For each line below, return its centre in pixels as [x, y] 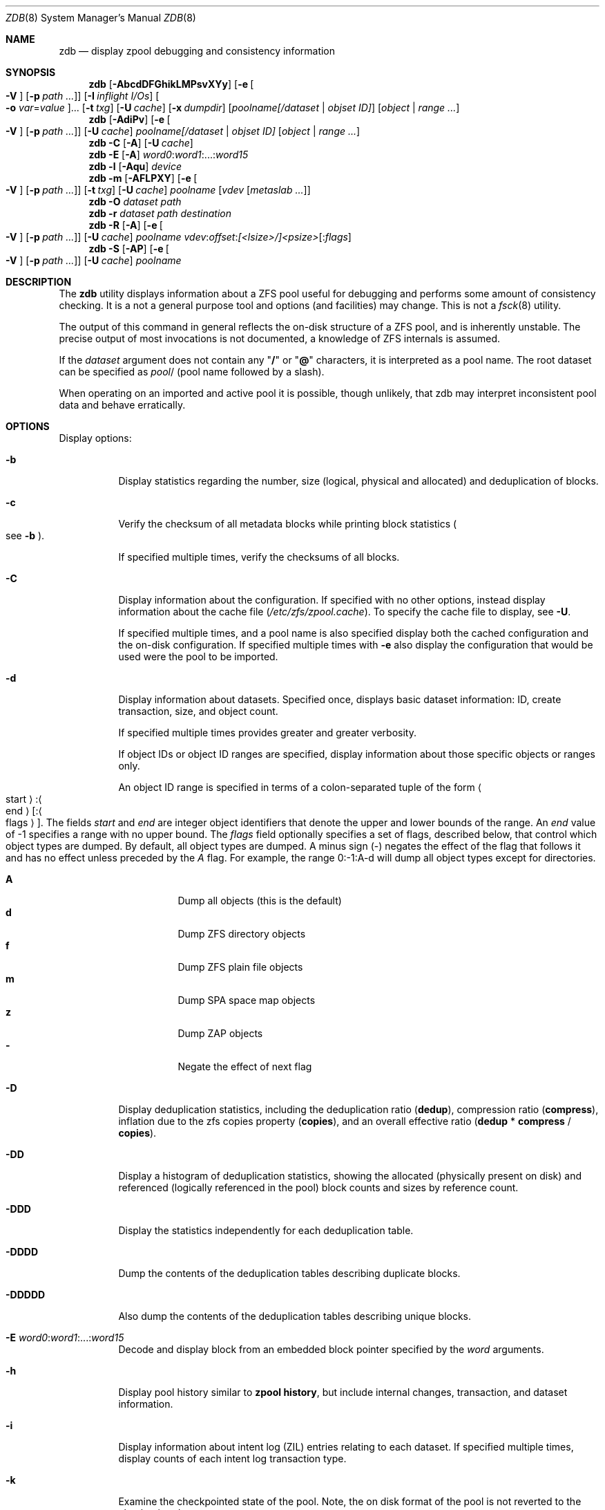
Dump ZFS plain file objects [240, 967]
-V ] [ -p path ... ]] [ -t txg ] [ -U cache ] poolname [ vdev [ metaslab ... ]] [158, 190]
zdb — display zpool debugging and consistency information [197, 51]
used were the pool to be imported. [198, 656]
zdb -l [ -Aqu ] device [135, 166]
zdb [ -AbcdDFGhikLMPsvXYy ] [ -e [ [171, 84]
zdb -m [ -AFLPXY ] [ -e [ [143, 178]
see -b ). [25, 535]
